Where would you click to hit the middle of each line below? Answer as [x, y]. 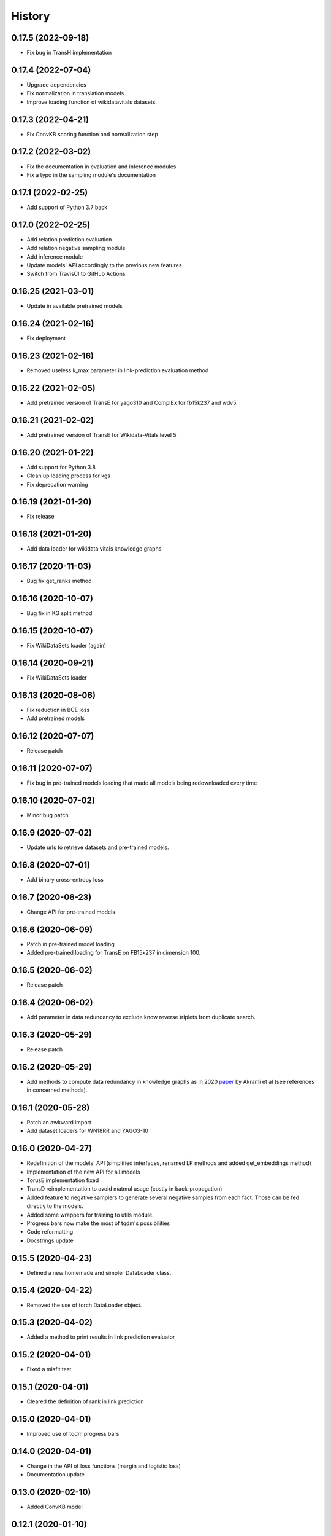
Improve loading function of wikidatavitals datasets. [92, 102]
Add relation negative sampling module [76, 248]
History [31, 16]
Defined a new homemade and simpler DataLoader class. [99, 1272]
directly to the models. [55, 1206]
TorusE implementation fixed [63, 1180]
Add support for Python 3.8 [61, 467]
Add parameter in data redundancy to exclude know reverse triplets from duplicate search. [141, 1017]
